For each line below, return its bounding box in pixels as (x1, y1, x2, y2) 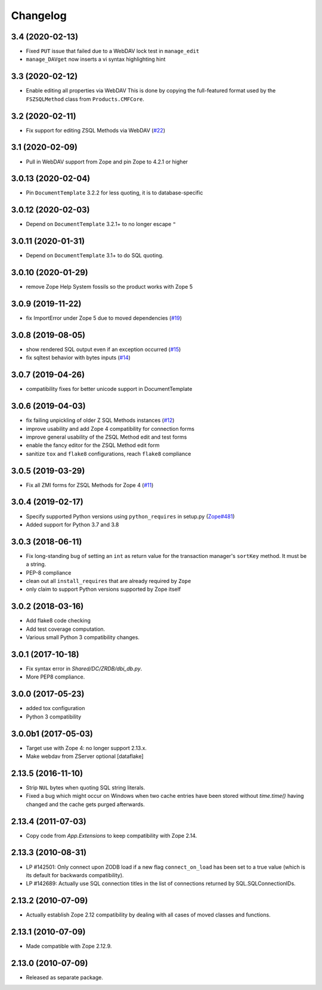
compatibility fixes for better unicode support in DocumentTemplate (26, 385, 193, 393)
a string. (26, 561, 47, 568)
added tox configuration (26, 705, 85, 712)
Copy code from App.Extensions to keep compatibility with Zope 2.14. (26, 832, 197, 839)
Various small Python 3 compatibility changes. (26, 634, 140, 641)
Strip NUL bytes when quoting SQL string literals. (26, 784, 145, 791)
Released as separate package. (26, 974, 104, 981)
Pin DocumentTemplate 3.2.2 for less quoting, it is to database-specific (26, 189, 203, 196)
